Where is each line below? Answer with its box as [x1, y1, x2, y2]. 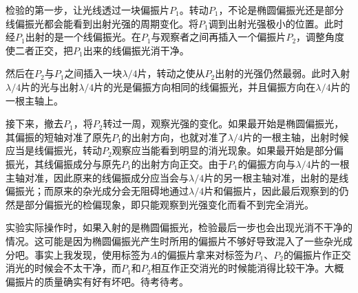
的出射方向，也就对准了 [121, 129, 228, 144]
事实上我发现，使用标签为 [34, 247, 150, 261]
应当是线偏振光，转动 [6, 143, 102, 158]
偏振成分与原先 [53, 156, 121, 171]
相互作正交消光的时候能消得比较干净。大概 [151, 261, 344, 275]
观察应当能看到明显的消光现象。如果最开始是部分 [112, 143, 334, 158]
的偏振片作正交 [283, 247, 351, 261]
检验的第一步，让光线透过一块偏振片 [6, 3, 169, 17]
